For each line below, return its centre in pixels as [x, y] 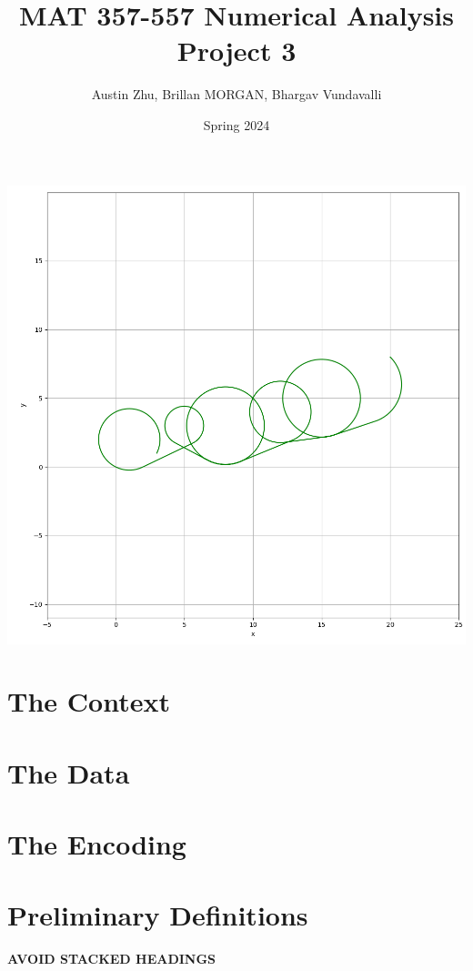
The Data [69, 772]
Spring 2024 [236, 124]
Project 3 [236, 51]
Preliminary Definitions [158, 915]
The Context [89, 701]
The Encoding [97, 844]
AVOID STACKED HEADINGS [112, 959]
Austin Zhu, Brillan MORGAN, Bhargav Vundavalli [236, 94]
